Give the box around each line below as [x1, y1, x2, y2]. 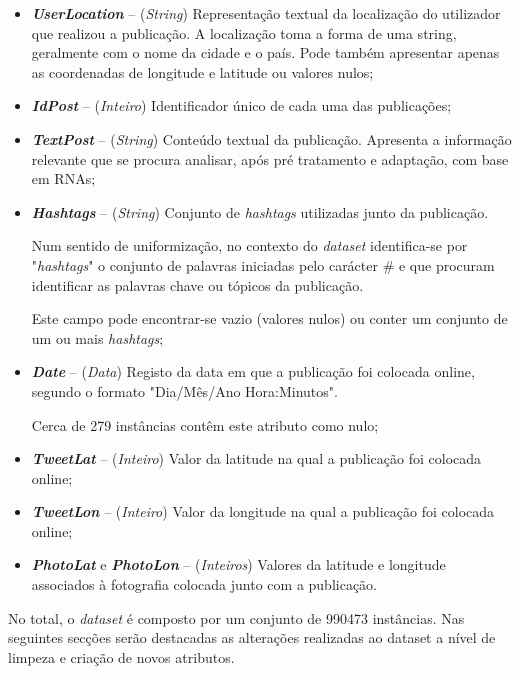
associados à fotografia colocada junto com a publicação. [31, 574, 378, 595]
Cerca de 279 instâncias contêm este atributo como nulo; [31, 414, 379, 435]
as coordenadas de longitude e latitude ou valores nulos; [31, 61, 374, 82]
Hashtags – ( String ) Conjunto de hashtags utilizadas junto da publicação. [31, 201, 489, 222]
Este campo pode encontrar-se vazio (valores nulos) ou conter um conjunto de [31, 308, 508, 329]
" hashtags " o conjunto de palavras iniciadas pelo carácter [31, 254, 378, 275]
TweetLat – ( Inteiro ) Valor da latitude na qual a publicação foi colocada [31, 448, 482, 469]
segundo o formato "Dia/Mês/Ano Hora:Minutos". [31, 380, 338, 401]
